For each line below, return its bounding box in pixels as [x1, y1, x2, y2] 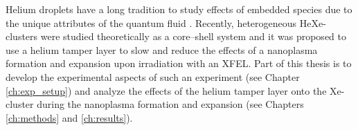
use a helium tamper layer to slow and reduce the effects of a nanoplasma [6, 42, 318, 57]
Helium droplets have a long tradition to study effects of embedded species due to [6, 2, 352, 16]
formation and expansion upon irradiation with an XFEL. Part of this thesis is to [6, 56, 352, 71]
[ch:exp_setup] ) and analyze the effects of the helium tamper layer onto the [6, 83, 327, 98]
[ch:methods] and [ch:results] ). [6, 110, 133, 124]
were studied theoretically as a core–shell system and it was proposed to [40, 29, 346, 44]
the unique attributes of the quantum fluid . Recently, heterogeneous [6, 15, 297, 30]
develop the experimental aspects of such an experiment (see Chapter [6, 69, 300, 84]
